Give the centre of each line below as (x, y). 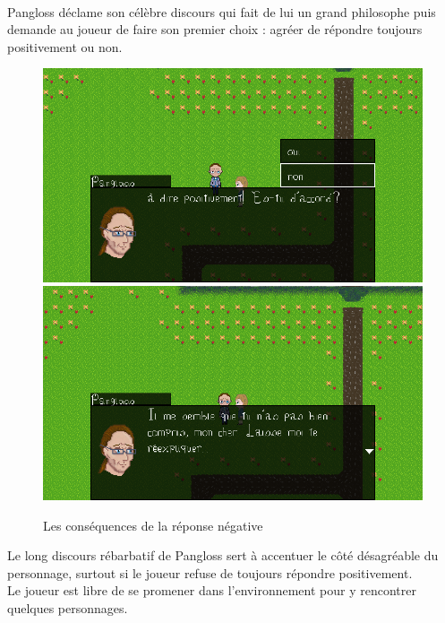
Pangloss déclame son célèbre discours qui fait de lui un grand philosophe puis (222, 11)
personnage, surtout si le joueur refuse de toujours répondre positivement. (210, 572)
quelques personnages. (68, 607)
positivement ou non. (65, 46)
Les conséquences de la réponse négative (153, 525)
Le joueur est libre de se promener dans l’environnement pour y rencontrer (212, 590)
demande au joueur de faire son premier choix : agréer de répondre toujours (215, 29)
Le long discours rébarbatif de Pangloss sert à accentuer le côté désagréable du (223, 555)
